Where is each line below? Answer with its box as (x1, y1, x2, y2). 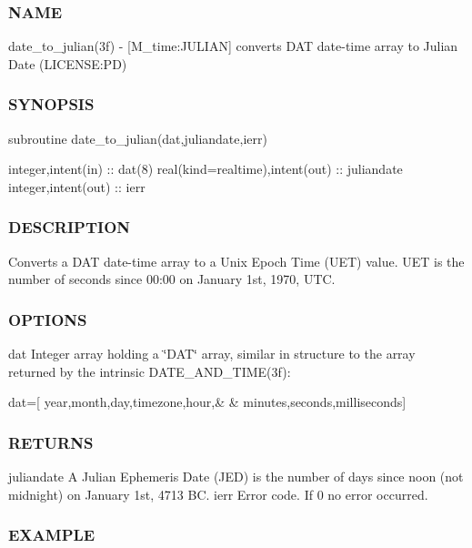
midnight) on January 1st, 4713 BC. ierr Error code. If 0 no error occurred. (8, 484, 428, 503)
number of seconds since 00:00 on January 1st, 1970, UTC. (8, 269, 336, 289)
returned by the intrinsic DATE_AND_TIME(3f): (8, 361, 291, 381)
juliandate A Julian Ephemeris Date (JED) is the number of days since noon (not (8, 467, 464, 486)
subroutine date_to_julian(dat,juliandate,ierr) (8, 128, 267, 147)
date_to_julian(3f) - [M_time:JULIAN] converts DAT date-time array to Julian (8, 36, 458, 56)
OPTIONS (8, 308, 87, 330)
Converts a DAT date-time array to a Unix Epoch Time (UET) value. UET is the (8, 251, 465, 270)
